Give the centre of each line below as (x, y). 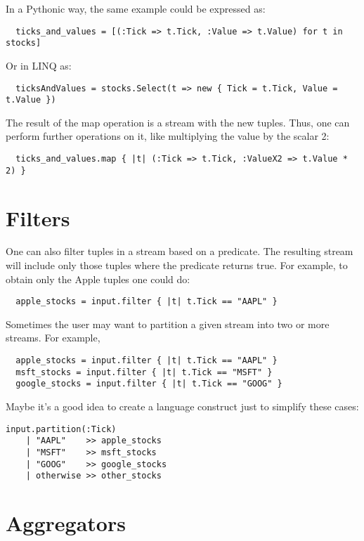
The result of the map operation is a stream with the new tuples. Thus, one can (178, 122)
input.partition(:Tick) (61, 429)
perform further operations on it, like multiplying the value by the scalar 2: (168, 136)
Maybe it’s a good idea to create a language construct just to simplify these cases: (182, 406)
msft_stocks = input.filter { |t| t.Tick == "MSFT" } (144, 372)
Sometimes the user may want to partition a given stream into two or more (168, 324)
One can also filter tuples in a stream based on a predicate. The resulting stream (180, 251)
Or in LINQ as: (39, 65)
